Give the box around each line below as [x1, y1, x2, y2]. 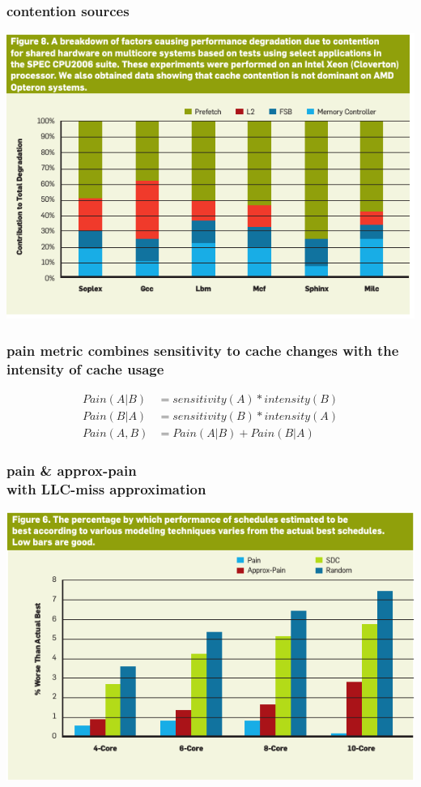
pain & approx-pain [6, 460, 137, 481]
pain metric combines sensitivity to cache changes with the [6, 340, 399, 360]
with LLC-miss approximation [6, 479, 206, 498]
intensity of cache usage [6, 358, 164, 379]
